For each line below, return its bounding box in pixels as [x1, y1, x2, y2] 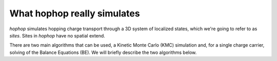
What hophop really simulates [9, 8, 141, 19]
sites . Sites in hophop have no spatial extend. [9, 32, 105, 38]
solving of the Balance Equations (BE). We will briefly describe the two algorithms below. [9, 49, 197, 55]
